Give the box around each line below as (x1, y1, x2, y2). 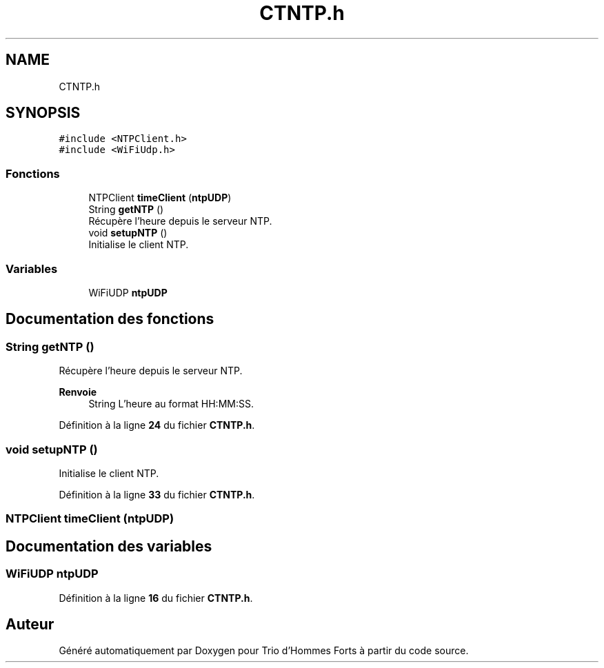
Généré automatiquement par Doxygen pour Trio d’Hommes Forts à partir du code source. (59, 645, 469, 657)
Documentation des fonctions (6, 310, 214, 328)
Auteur (6, 615, 54, 633)
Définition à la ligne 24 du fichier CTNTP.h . (59, 419, 255, 432)
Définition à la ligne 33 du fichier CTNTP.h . (59, 488, 255, 500)
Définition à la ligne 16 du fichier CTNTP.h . (59, 591, 253, 604)
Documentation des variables (6, 537, 212, 555)
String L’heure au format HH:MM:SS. (88, 398, 254, 410)
